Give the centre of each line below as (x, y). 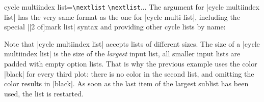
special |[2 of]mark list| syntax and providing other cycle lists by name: (115, 27)
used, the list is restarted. (44, 93)
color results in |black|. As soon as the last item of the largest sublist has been (126, 83)
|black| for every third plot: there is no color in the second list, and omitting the (129, 73)
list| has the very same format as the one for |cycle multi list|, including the (122, 16)
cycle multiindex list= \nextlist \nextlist (72, 7)
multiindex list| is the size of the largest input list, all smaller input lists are (122, 54)
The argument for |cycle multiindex (204, 7)
